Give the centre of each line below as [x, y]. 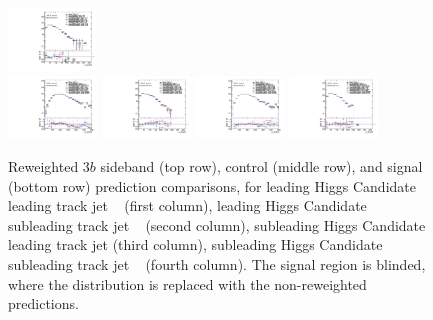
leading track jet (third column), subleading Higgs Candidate [195, 244]
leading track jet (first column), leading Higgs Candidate [187, 205]
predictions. [43, 303]
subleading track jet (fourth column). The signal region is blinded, [217, 264]
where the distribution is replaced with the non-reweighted [187, 283]
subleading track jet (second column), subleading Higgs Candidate [217, 224]
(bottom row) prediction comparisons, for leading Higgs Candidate [212, 185]
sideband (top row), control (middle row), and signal [261, 166]
